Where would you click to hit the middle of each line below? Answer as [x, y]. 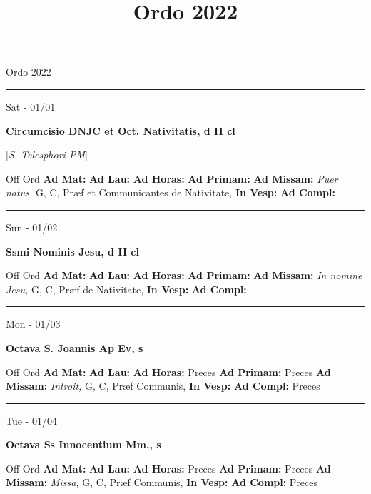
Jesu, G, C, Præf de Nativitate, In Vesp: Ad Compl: [126, 289]
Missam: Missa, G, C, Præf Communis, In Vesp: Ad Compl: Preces [162, 482]
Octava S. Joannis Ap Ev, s [75, 347]
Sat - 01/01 [31, 106]
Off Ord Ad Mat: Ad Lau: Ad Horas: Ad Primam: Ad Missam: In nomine [184, 275]
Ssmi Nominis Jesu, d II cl [72, 251]
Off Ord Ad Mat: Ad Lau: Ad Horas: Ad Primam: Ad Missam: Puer [172, 178]
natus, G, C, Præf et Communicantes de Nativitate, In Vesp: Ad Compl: [171, 192]
